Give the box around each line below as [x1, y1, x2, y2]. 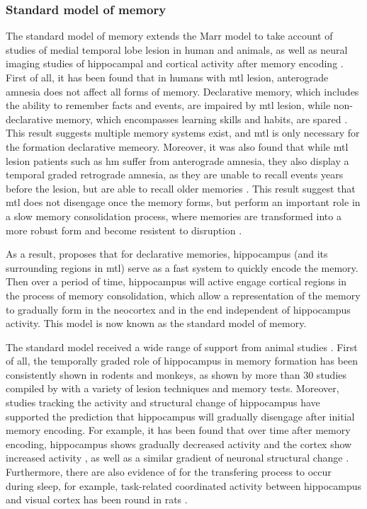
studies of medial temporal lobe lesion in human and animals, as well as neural [6, 42, 348, 57]
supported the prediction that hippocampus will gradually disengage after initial [6, 408, 355, 423]
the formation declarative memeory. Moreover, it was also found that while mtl [6, 139, 349, 154]
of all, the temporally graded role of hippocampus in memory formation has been [6, 353, 358, 368]
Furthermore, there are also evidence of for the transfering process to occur [6, 464, 332, 479]
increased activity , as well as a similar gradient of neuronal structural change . [6, 450, 349, 465]
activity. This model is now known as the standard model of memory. [6, 316, 307, 331]
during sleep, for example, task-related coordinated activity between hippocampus [6, 478, 362, 493]
